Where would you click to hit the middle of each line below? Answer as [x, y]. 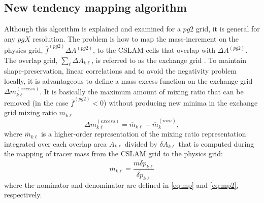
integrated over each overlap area [56, 143]
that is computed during [216, 143]
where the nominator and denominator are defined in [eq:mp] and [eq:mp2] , [121, 184]
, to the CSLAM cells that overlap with [154, 50]
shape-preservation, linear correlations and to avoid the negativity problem [120, 71]
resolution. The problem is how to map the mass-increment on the [136, 38]
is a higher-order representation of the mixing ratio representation [143, 134]
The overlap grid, [31, 60]
